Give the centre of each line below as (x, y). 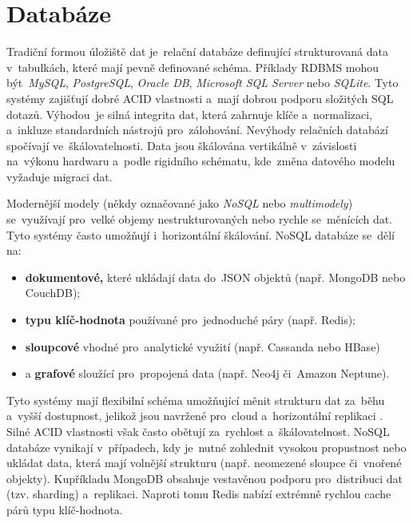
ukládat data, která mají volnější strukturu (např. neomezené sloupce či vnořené (204, 463)
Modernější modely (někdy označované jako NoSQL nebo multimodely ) (180, 203)
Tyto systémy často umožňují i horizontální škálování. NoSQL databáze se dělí (201, 234)
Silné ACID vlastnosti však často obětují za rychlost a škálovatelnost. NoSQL (198, 431)
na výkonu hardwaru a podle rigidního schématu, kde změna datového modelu (201, 161)
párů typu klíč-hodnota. (65, 509)
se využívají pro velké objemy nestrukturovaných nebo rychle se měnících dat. (199, 219)
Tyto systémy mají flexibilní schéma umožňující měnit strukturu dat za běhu (196, 400)
